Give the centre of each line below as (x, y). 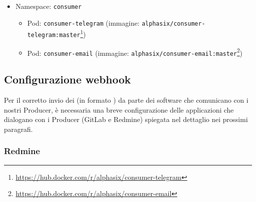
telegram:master (54, 35)
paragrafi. (18, 129)
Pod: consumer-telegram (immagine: (83, 22)
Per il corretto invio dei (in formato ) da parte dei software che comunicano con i (126, 100)
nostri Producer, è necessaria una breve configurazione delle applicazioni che (119, 109)
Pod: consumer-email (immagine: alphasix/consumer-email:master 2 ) (135, 52)
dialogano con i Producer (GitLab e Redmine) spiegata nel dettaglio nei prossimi (126, 119)
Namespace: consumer (48, 6)
